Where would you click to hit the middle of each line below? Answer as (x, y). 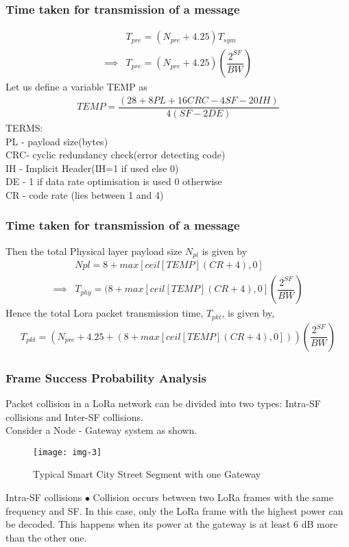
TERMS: (24, 127)
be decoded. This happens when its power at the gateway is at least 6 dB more (172, 524)
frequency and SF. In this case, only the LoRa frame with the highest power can (174, 510)
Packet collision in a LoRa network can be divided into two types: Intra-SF (163, 403)
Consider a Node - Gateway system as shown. (101, 430)
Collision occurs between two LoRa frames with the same (213, 497)
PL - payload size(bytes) (57, 141)
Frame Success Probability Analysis (106, 377)
